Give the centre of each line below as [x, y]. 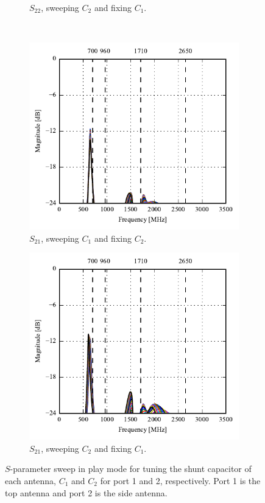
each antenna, [30, 480]
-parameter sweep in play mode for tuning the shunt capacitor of [131, 469]
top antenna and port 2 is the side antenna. [86, 492]
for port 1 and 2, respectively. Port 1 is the [180, 480]
